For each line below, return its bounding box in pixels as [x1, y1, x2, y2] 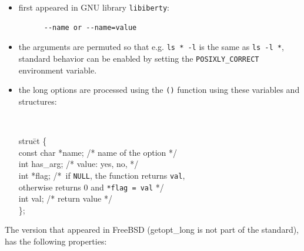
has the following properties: [5, 235, 107, 247]
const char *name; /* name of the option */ [18, 146, 178, 158]
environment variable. [18, 63, 97, 76]
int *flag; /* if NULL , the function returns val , [18, 169, 185, 181]
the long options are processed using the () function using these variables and [18, 83, 300, 96]
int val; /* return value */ [18, 192, 112, 205]
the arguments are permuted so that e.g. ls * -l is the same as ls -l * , [18, 41, 284, 53]
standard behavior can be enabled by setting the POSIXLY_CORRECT [18, 52, 259, 64]
